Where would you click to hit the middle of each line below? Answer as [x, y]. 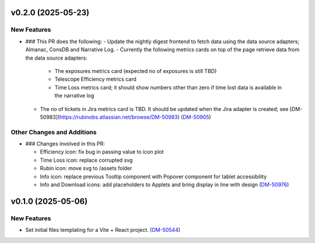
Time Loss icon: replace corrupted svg [86, 160]
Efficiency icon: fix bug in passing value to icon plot [102, 152]
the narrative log [74, 96]
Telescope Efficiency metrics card [95, 79]
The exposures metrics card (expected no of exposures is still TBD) [136, 71]
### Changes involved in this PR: [65, 144]
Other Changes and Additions [54, 132]
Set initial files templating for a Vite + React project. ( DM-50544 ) [103, 230]
